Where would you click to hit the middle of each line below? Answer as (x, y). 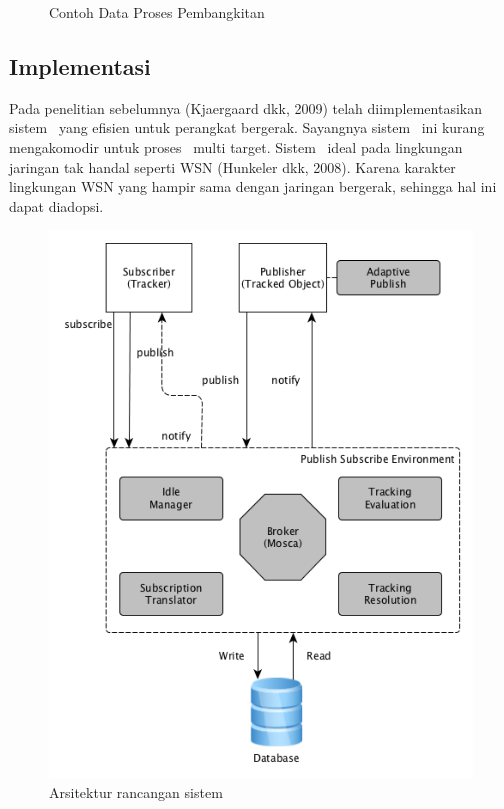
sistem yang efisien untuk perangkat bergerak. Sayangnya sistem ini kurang (247, 127)
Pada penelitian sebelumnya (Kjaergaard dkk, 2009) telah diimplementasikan (245, 107)
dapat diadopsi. (56, 205)
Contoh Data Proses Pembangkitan (157, 12)
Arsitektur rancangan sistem (136, 792)
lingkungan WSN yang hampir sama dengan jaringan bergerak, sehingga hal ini (253, 186)
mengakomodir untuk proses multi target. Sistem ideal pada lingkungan (236, 146)
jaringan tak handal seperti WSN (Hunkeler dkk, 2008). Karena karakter (232, 166)
